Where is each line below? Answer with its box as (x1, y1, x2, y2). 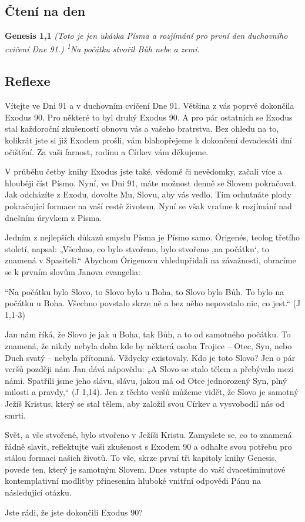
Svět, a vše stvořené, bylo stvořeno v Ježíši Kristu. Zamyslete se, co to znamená (5, 429, 292, 441)
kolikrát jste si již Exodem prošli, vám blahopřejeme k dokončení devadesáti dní (5, 134, 292, 146)
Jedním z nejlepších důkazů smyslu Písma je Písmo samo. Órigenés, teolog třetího (5, 231, 300, 243)
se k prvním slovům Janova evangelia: (5, 265, 140, 277)
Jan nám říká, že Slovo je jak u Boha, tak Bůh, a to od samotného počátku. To (5, 328, 291, 340)
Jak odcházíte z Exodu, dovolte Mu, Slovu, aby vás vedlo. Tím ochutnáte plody (5, 188, 291, 200)
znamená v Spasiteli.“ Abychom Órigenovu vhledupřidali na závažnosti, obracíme (5, 254, 296, 266)
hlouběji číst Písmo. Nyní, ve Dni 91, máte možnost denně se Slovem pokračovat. (5, 176, 297, 189)
